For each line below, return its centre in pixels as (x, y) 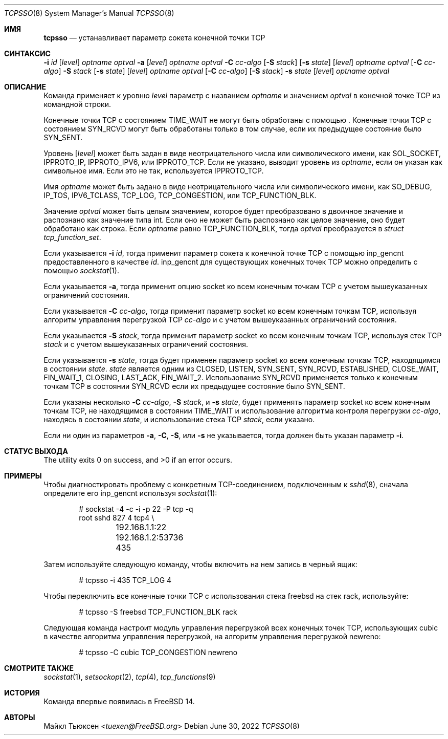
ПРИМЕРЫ (23, 476)
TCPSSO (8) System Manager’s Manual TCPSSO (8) (89, 13)
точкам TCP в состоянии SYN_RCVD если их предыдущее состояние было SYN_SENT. (194, 386)
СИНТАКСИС (27, 53)
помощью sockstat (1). (81, 270)
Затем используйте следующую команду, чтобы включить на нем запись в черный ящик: (200, 564)
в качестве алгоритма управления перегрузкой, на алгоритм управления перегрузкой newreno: (212, 636)
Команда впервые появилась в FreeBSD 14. (119, 701)
